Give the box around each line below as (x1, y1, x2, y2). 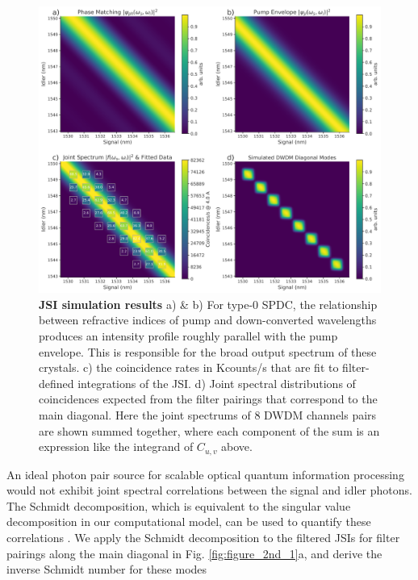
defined (39, 374, 74, 391)
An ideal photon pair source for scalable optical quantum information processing (6, 465, 404, 482)
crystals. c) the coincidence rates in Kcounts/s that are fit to (39, 359, 339, 376)
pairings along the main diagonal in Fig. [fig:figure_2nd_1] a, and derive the (6, 545, 382, 561)
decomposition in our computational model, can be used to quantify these (6, 513, 371, 530)
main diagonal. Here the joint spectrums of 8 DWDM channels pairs (39, 407, 377, 424)
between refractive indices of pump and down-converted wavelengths (39, 311, 377, 328)
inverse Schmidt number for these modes (6, 561, 207, 578)
